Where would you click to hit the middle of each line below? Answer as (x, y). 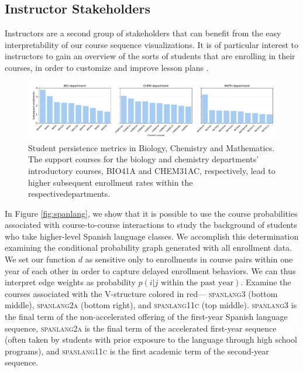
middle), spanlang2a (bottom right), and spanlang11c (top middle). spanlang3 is (151, 305)
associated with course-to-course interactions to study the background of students (151, 225)
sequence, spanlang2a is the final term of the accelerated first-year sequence (141, 328)
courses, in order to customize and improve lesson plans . (107, 67)
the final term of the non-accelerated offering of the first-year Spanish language (146, 317)
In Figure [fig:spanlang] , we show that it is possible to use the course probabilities (151, 213)
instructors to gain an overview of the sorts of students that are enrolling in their (150, 56)
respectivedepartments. (69, 194)
